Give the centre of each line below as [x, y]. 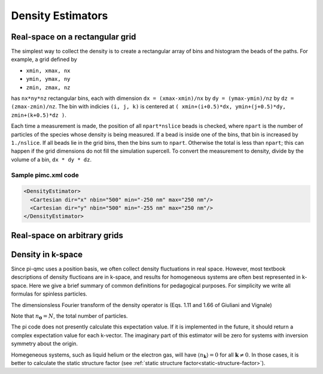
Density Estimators [60, 16]
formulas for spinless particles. [49, 294]
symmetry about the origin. [44, 343]
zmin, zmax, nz [48, 87]
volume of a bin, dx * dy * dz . [51, 159]
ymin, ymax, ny [48, 79]
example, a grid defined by [44, 59]
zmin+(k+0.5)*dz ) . [39, 115]
